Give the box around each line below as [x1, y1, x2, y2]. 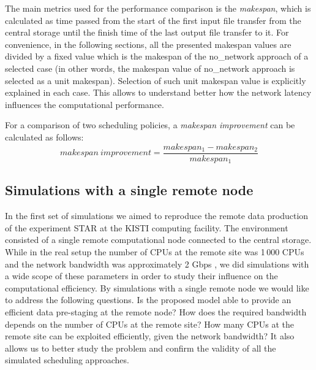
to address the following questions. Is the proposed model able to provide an [5, 293, 292, 306]
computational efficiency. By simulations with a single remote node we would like [5, 281, 309, 294]
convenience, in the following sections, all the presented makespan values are [5, 37, 292, 50]
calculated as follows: [5, 130, 84, 143]
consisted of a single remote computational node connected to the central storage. [5, 233, 312, 246]
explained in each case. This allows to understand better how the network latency [5, 86, 312, 99]
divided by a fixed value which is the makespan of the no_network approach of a [5, 50, 309, 63]
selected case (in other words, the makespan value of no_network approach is [5, 61, 295, 74]
